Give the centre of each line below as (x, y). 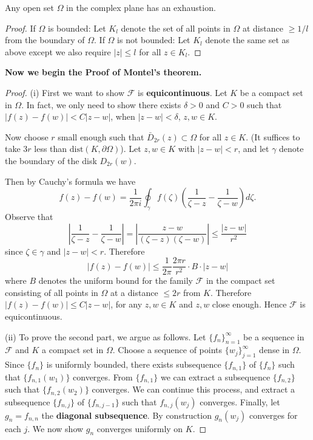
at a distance (134, 292)
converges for (273, 415)
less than (51, 149)
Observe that (29, 216)
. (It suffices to (273, 136)
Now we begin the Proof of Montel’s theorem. (103, 72)
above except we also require (58, 51)
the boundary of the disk (51, 160)
